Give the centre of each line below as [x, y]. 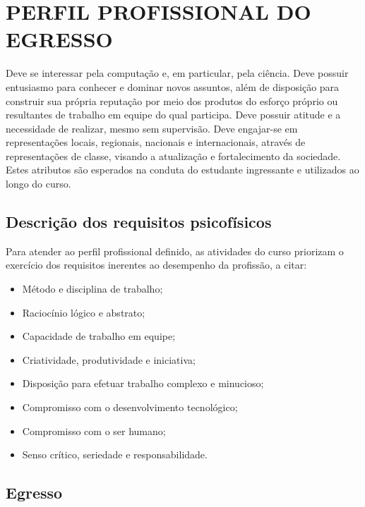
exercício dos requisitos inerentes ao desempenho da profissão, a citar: [156, 265]
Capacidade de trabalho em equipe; [99, 336]
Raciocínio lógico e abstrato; [84, 312]
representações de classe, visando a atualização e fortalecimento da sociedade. [173, 155]
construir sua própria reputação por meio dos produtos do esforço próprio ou [172, 100]
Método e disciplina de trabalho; [92, 289]
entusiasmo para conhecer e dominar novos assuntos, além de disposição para [173, 86]
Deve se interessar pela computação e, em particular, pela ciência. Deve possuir [177, 73]
